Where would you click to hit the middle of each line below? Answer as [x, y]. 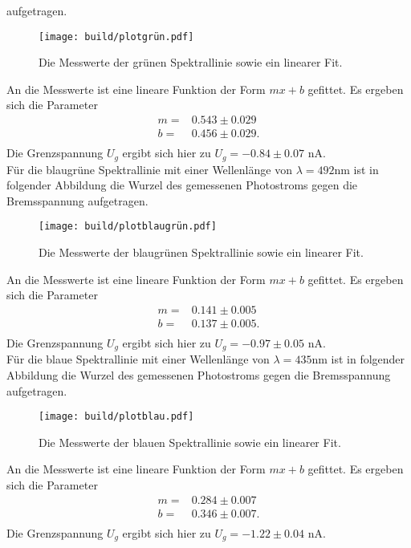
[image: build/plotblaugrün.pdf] [128, 227]
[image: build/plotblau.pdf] [116, 417]
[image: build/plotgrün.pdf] [116, 37]
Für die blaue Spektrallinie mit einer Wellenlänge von [138, 359]
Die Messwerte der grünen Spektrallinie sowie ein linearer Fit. [191, 62]
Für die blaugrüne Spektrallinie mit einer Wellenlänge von [149, 169]
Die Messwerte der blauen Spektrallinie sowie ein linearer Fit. [190, 442]
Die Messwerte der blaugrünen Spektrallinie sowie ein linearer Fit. [201, 252]
